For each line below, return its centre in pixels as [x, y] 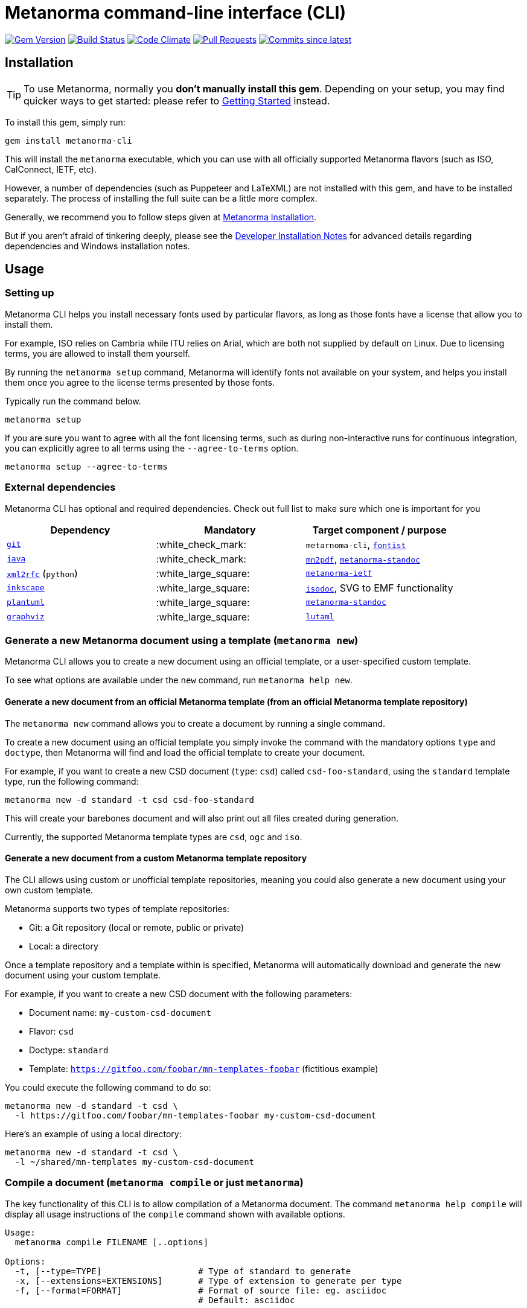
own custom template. [49, 890]
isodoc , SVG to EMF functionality [379, 588]
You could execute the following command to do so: [108, 1087]
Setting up [30, 293]
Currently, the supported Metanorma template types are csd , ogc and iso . [154, 837]
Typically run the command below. [73, 401]
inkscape [26, 588]
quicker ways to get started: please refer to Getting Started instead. [177, 100]
